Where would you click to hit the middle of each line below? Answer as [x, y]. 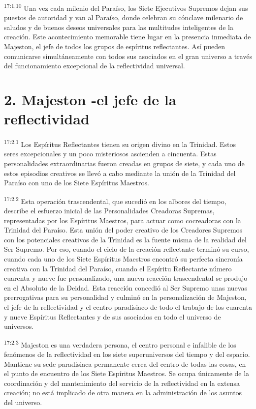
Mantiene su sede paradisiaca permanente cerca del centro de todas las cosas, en [125, 364]
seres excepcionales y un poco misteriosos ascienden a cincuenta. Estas [110, 154]
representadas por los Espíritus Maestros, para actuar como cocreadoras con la [123, 220]
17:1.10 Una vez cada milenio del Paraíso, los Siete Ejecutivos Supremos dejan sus [126, 7]
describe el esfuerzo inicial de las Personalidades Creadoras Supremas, [109, 210]
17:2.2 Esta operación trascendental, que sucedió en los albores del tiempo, [115, 200]
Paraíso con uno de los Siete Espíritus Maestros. [77, 183]
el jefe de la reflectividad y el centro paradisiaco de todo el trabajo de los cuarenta [128, 307]
